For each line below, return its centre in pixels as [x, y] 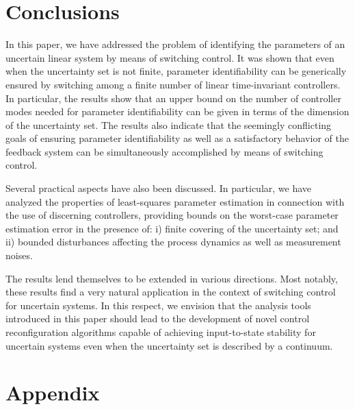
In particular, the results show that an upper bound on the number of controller [173, 98]
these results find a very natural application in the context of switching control [171, 292]
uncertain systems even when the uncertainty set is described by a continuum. [169, 345]
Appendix [53, 393]
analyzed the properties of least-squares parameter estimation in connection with [175, 201]
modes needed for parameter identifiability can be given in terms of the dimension [177, 111]
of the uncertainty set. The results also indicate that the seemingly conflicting [169, 124]
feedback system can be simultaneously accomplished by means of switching [165, 151]
